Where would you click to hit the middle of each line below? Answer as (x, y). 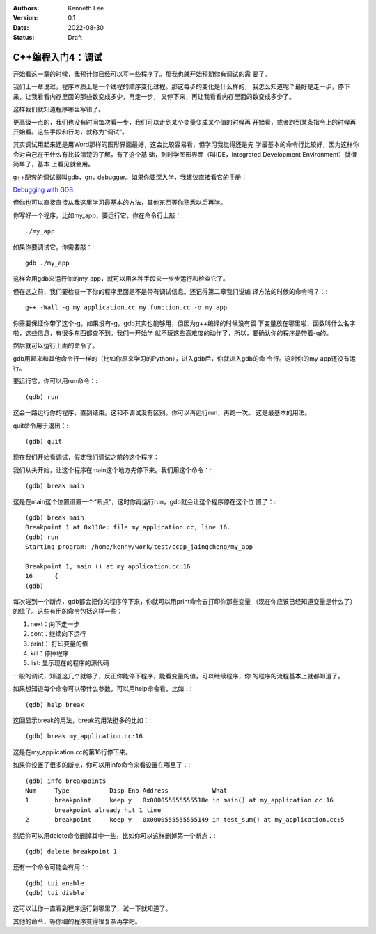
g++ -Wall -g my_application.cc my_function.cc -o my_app (126, 308)
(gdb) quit (44, 442)
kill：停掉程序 (49, 653)
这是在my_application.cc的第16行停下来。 (72, 752)
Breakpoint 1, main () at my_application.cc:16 (108, 566)
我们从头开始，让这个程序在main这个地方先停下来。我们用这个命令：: (112, 469)
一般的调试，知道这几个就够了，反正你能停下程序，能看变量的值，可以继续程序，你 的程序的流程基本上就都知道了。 (178, 676)
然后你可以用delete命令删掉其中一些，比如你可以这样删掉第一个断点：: (114, 835)
